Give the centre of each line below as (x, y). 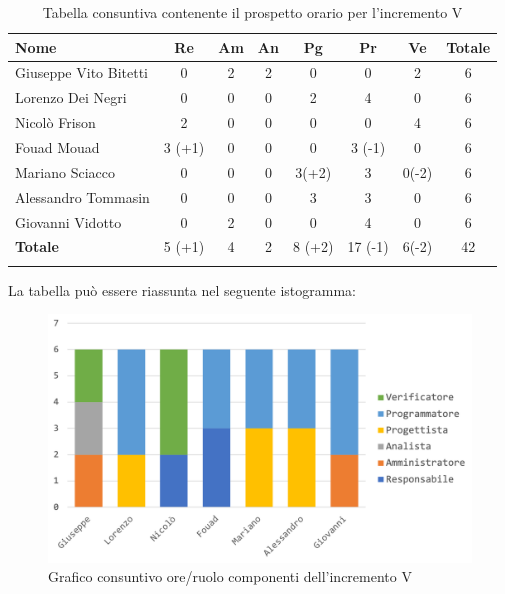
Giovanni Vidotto (68, 221)
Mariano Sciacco (65, 171)
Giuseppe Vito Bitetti (81, 72)
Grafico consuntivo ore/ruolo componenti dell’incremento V (230, 576)
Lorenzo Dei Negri (71, 97)
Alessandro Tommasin (82, 196)
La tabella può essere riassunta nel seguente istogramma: (182, 289)
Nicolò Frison (55, 122)
